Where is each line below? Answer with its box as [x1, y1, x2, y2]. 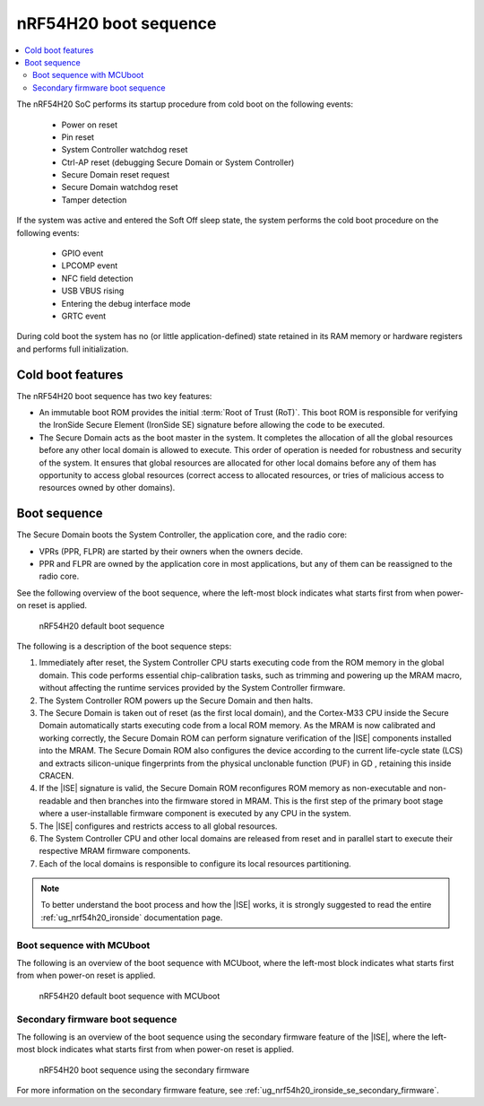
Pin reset [61, 131, 94, 143]
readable [39, 795, 72, 806]
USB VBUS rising [61, 285, 125, 296]
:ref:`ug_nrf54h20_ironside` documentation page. [40, 911, 223, 923]
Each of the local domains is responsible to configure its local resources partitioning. [39, 858, 351, 869]
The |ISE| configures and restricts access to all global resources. [39, 821, 278, 832]
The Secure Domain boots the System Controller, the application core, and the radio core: [16, 529, 348, 540]
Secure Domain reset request [61, 170, 170, 180]
